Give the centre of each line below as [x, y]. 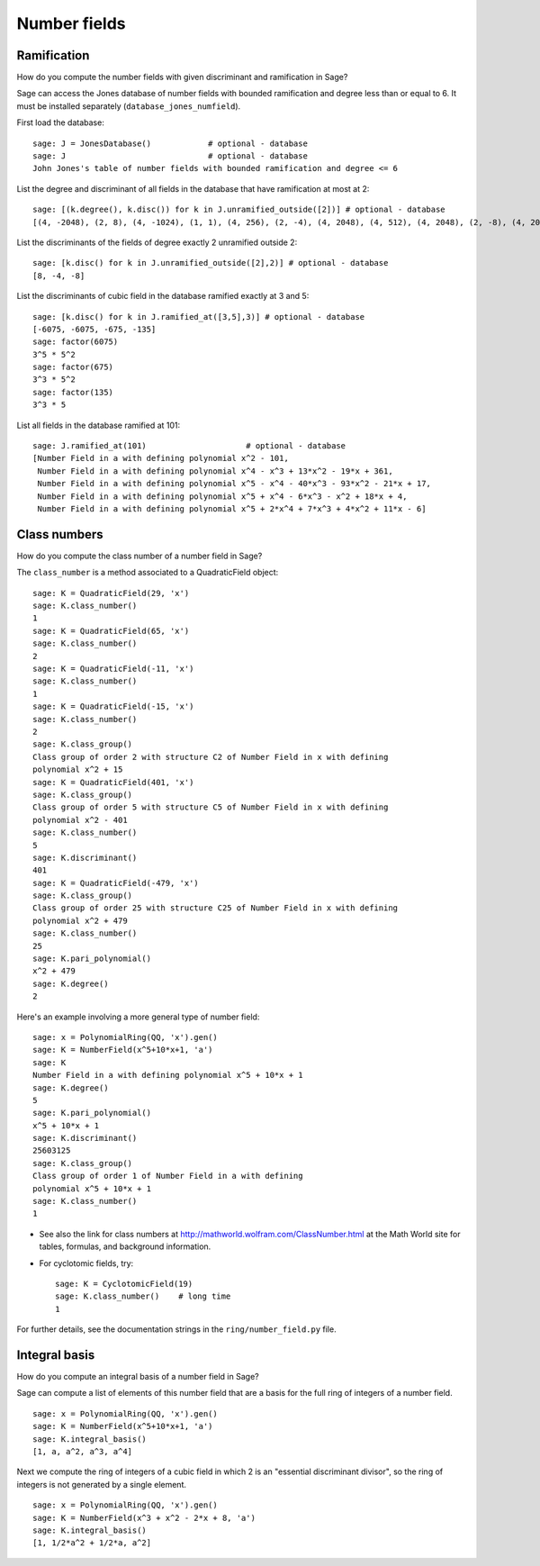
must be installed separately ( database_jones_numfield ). [129, 106]
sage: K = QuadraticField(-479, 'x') [116, 883]
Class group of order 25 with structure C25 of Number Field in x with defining [216, 908]
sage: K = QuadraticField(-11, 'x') [113, 669]
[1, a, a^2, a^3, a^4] [83, 1452]
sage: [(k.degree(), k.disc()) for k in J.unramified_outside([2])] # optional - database [239, 210]
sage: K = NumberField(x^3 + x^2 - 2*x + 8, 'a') [144, 1518]
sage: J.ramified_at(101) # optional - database [189, 446]
